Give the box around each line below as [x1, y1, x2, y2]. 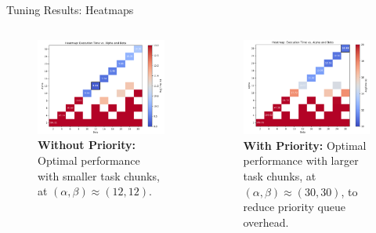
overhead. [243, 213, 289, 230]
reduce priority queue [243, 198, 345, 215]
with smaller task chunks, [38, 167, 160, 184]
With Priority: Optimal [243, 137, 367, 153]
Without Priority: [38, 137, 136, 153]
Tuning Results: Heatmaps [6, 2, 134, 17]
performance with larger [243, 152, 359, 169]
